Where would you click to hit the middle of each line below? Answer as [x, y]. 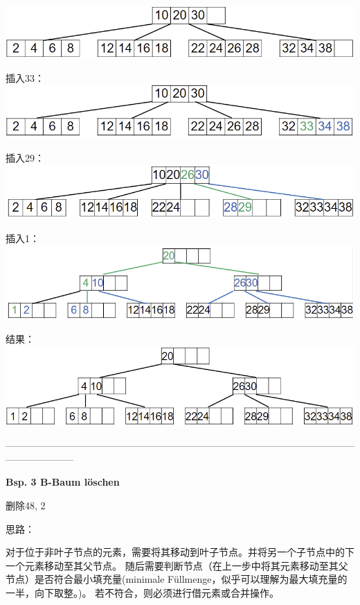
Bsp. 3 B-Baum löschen [63, 482]
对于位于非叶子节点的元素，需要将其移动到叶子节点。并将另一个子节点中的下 [180, 552]
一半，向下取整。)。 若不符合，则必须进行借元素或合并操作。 [143, 593]
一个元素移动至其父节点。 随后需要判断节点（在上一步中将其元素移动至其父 [177, 565]
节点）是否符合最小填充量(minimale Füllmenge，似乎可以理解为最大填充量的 [177, 579]
